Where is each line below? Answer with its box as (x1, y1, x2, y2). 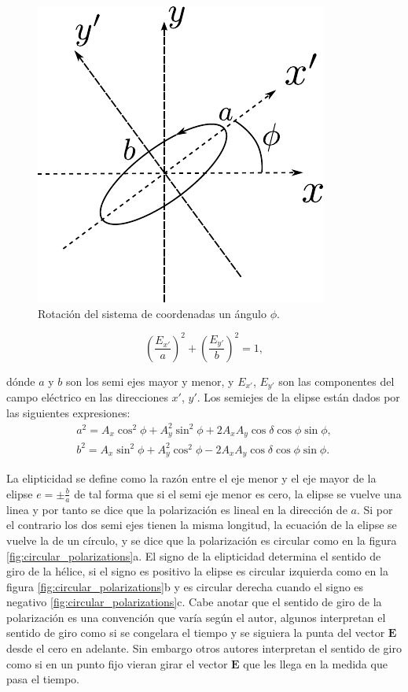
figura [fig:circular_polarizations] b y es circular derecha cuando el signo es (6, 578, 364, 594)
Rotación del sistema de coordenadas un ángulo (38, 305, 266, 321)
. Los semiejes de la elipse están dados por (197, 389, 400, 405)
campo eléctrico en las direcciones (6, 389, 168, 405)
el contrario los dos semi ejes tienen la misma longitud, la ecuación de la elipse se (6, 516, 397, 533)
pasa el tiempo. (6, 671, 80, 687)
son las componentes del (278, 372, 395, 389)
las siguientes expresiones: (6, 404, 130, 420)
